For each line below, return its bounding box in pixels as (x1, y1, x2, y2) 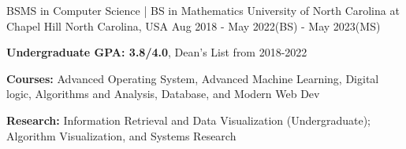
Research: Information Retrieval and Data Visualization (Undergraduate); (6, 111, 371, 128)
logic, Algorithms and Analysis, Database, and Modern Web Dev (6, 85, 320, 102)
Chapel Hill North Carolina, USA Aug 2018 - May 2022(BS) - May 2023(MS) (6, 17, 381, 34)
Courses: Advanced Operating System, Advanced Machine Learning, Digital (6, 70, 379, 86)
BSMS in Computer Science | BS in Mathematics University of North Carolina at (6, 2, 400, 18)
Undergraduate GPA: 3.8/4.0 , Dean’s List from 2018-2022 (6, 44, 307, 60)
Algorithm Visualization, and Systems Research (6, 127, 237, 144)
